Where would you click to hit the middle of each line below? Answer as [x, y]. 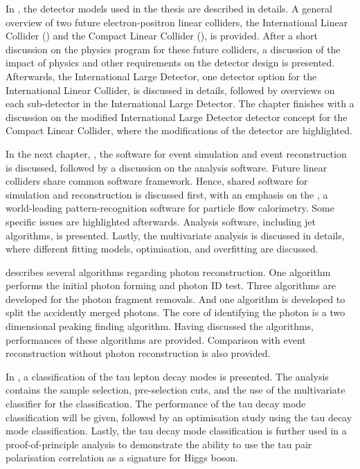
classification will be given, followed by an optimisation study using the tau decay [179, 417]
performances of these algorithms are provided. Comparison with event [156, 339]
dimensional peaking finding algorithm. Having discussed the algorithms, [160, 326]
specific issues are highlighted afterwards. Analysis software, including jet [161, 221]
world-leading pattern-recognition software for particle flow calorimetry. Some [170, 208]
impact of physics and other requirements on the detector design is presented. [170, 63]
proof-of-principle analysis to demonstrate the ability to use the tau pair [159, 444]
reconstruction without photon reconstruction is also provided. [138, 353]
